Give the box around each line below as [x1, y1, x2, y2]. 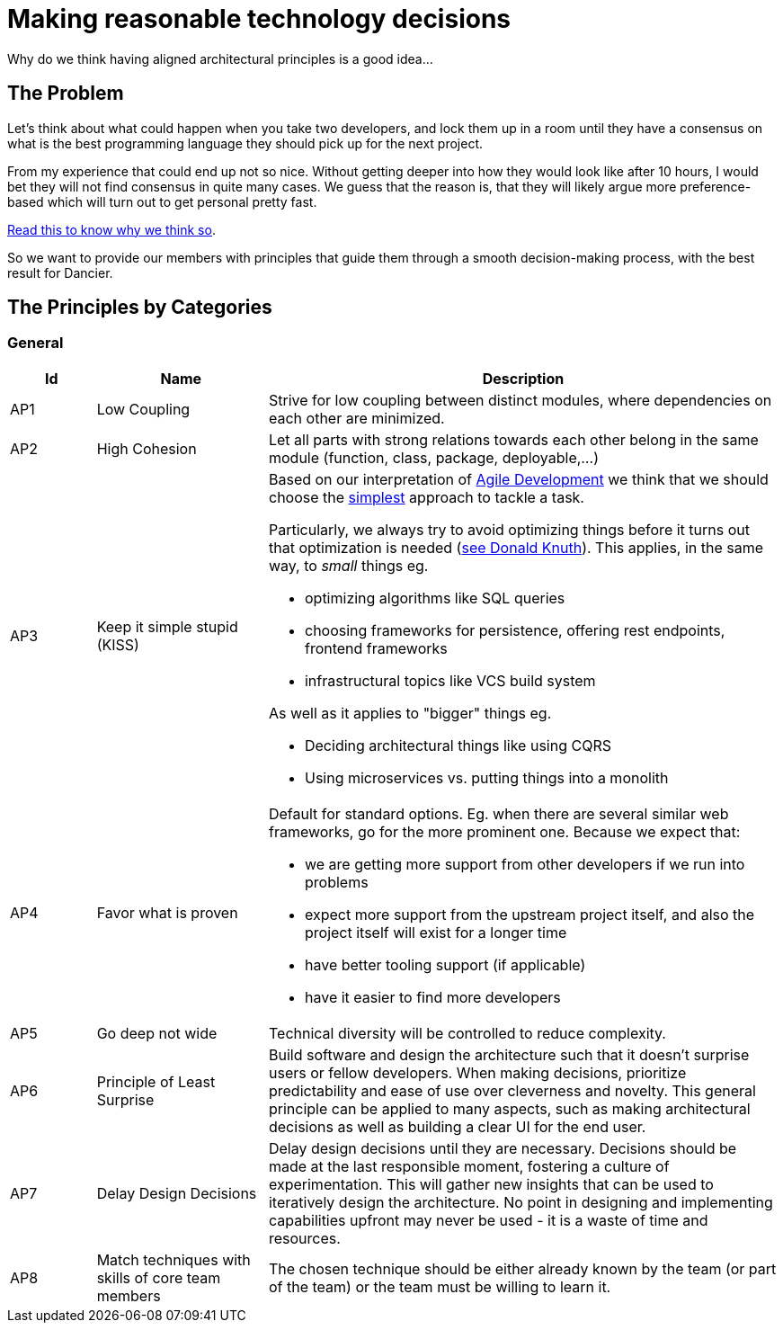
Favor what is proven [96, 903, 238, 922]
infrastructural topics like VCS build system [304, 671, 596, 690]
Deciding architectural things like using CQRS [304, 736, 611, 754]
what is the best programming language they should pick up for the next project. [7, 135, 484, 151]
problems [304, 872, 369, 891]
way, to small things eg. [268, 556, 429, 575]
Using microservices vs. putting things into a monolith [304, 768, 669, 787]
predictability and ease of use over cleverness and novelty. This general [268, 1081, 756, 1100]
